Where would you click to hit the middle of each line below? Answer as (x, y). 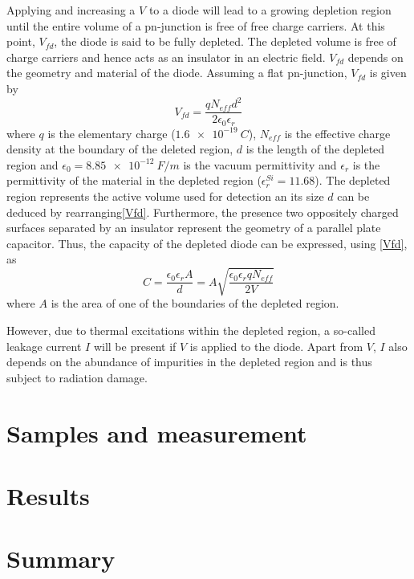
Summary (61, 559)
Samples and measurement (157, 432)
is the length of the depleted (315, 149)
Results (48, 495)
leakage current (44, 346)
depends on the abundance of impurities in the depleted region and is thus (189, 362)
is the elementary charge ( (112, 133)
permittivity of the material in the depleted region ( (134, 180)
